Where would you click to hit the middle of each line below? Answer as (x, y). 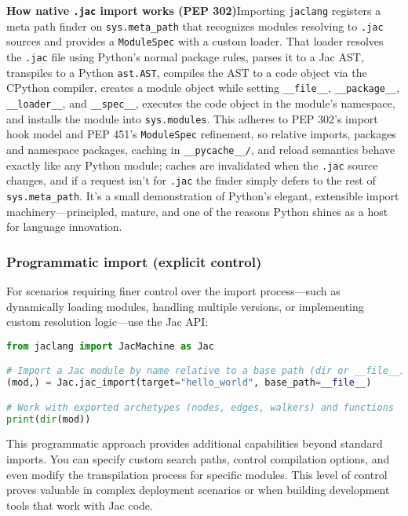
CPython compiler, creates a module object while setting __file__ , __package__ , (203, 88)
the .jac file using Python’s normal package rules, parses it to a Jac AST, (185, 56)
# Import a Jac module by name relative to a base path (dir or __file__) (206, 371)
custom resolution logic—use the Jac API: (107, 322)
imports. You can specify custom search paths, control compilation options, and (198, 459)
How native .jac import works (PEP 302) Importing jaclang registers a (194, 10)
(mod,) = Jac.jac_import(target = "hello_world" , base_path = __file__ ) (189, 383)
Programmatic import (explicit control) (134, 261)
